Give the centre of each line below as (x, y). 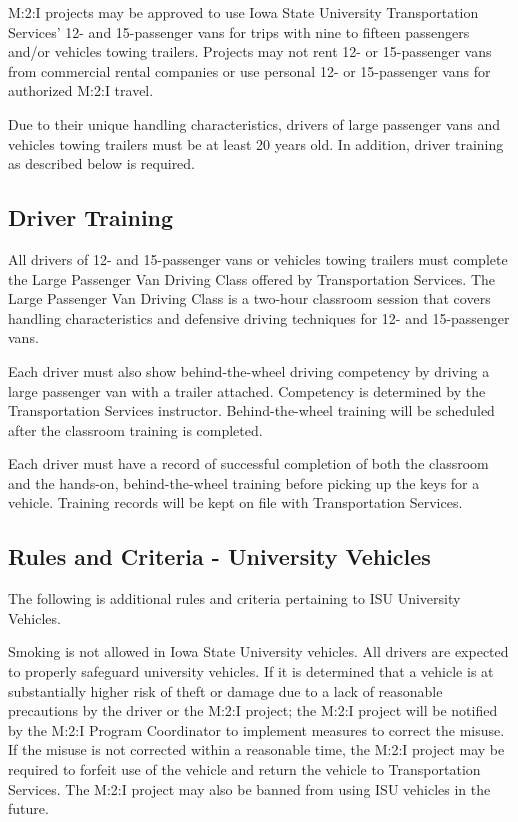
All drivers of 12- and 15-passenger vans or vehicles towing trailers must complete (258, 258)
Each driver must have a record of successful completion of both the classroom (248, 463)
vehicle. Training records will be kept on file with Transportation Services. (235, 502)
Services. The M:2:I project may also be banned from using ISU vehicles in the (249, 788)
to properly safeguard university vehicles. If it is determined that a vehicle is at (251, 671)
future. (28, 808)
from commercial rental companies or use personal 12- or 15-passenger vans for (249, 70)
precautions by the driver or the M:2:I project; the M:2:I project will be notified (253, 710)
